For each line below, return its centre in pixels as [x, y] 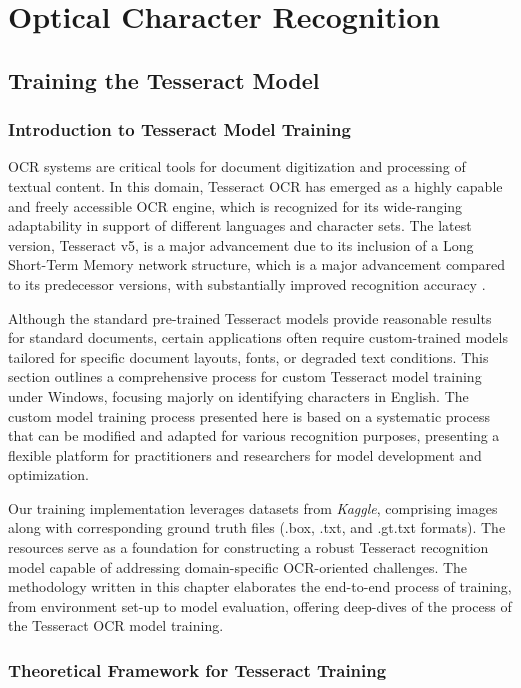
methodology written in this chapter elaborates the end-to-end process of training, [260, 586]
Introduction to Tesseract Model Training [179, 129]
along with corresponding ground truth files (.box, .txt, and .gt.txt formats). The [257, 527]
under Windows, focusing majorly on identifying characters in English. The [238, 395]
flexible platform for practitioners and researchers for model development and [245, 454]
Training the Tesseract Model [164, 79]
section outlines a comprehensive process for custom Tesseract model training [245, 376]
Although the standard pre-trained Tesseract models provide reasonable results [250, 317]
